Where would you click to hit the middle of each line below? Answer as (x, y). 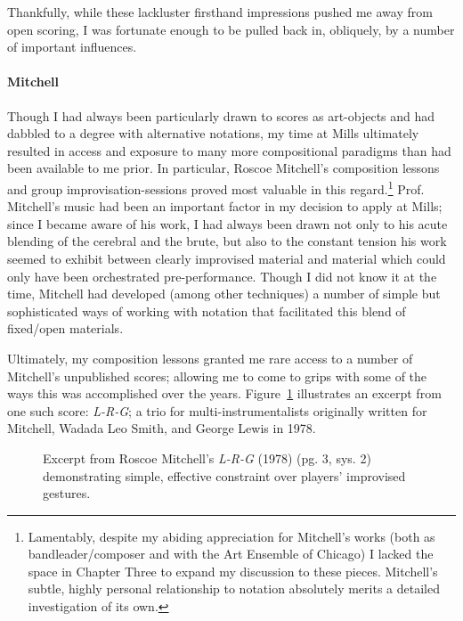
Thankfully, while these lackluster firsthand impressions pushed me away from (220, 12)
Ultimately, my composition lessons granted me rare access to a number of (210, 358)
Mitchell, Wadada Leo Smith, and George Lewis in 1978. (162, 428)
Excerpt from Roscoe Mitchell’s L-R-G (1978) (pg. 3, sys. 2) (207, 458)
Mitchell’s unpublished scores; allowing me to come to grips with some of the (217, 376)
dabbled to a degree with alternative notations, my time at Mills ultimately (213, 133)
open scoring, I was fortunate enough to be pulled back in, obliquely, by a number (231, 29)
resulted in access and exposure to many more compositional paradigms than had (229, 150)
